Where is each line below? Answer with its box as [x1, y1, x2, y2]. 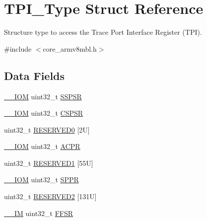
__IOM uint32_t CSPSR [4, 108, 83, 118]
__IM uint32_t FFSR [4, 208, 73, 218]
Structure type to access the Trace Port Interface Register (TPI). [4, 27, 202, 37]
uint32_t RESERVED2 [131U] [4, 191, 97, 202]
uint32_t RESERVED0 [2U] [4, 124, 90, 135]
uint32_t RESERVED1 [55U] [4, 157, 93, 168]
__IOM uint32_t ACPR [4, 141, 80, 151]
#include [4, 43, 32, 54]
